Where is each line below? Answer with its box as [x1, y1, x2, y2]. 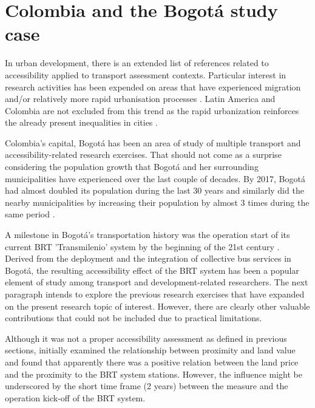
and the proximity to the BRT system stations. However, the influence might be [5, 367, 302, 380]
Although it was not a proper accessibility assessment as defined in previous [5, 331, 287, 344]
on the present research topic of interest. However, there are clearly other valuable [5, 299, 310, 312]
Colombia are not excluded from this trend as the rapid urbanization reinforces [5, 104, 299, 117]
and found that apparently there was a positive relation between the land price [5, 355, 299, 368]
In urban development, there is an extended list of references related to [5, 56, 269, 69]
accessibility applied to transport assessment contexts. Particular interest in [5, 68, 286, 81]
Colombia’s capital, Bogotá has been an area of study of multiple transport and [5, 136, 301, 149]
